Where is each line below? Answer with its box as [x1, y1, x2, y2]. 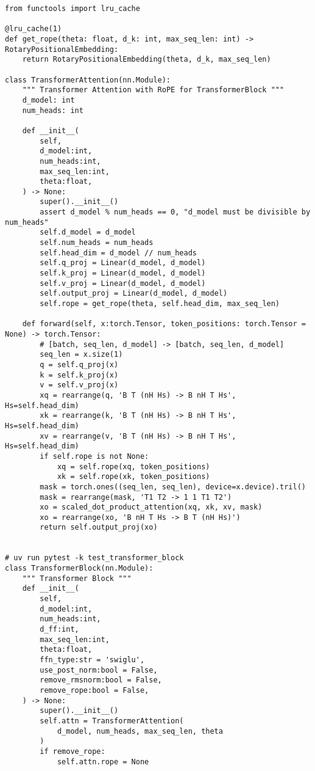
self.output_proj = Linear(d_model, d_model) [40, 289, 228, 298]
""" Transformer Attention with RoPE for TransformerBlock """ [22, 86, 285, 95]
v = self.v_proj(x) [40, 381, 119, 390]
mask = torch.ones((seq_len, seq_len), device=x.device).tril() [40, 482, 306, 491]
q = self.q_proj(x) [40, 360, 119, 369]
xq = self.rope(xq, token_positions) [57, 462, 210, 471]
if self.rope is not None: [40, 451, 149, 461]
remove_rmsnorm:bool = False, [40, 676, 162, 685]
